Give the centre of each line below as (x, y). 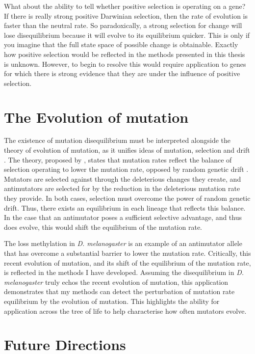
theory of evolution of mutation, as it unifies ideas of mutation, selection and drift (127, 150)
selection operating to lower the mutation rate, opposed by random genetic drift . (126, 169)
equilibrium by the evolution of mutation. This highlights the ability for (112, 301)
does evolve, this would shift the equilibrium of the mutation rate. (103, 227)
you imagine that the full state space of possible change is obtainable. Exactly (121, 44)
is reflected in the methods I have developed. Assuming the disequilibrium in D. (124, 272)
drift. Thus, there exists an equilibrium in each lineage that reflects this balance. (125, 207)
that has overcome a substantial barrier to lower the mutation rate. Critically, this (127, 253)
